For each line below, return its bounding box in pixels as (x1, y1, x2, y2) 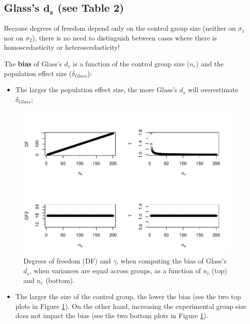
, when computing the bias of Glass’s (116, 256, 227, 266)
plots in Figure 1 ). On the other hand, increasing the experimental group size (15, 301, 247, 311)
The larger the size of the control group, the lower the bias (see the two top (15, 291, 241, 302)
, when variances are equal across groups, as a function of (29, 265, 201, 276)
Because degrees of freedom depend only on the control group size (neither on (4, 23, 236, 33)
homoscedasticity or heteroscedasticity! (4, 42, 120, 52)
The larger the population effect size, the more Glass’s (15, 84, 177, 95)
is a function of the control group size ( (73, 58, 190, 68)
